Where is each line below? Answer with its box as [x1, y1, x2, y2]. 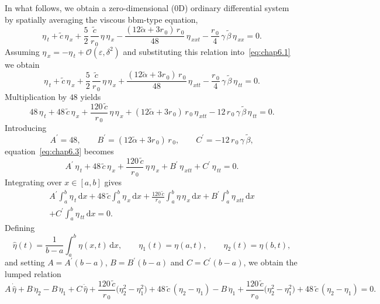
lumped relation [5, 267, 61, 279]
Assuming [5, 45, 40, 57]
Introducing [5, 122, 47, 134]
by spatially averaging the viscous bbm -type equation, [5, 13, 198, 25]
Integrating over [5, 176, 62, 188]
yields [80, 90, 101, 102]
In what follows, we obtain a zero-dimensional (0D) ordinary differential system [5, 2, 289, 13]
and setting [5, 256, 45, 268]
